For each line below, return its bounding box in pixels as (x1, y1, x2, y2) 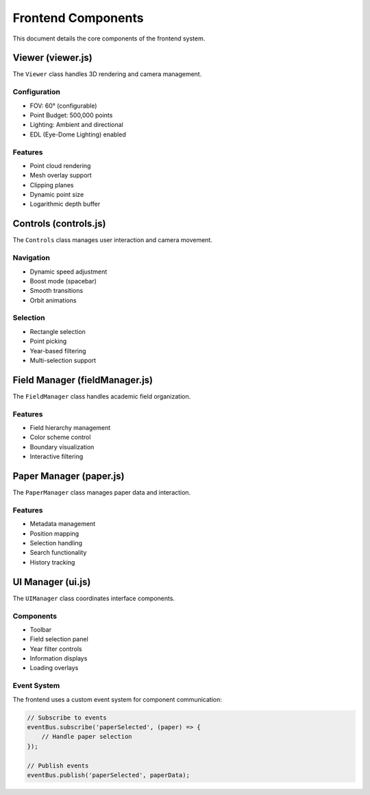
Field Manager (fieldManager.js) (12, 374, 153, 385)
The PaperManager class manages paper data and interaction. (12, 488, 191, 497)
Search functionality (29, 549, 87, 557)
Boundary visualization (29, 442, 95, 451)
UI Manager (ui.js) (12, 576, 91, 588)
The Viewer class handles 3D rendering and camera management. (12, 70, 202, 78)
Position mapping (29, 529, 79, 538)
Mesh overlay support (29, 171, 92, 180)
